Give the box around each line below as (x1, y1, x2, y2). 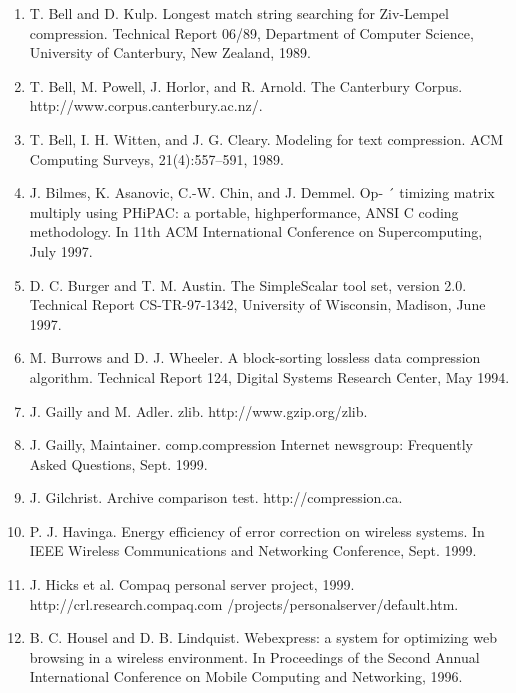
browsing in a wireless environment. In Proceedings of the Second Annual (29, 646, 480, 667)
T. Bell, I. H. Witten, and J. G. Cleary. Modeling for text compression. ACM (29, 128, 504, 149)
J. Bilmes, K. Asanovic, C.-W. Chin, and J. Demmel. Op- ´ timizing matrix (29, 182, 495, 203)
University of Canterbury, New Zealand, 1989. (29, 42, 311, 63)
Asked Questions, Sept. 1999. (29, 453, 208, 474)
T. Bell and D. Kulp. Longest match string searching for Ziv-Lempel (29, 3, 449, 23)
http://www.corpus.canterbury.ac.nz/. (29, 95, 263, 116)
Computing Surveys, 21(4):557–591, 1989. (29, 148, 284, 169)
